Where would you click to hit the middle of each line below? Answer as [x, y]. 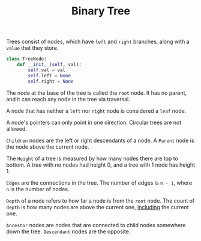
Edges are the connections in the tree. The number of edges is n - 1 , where [99, 183]
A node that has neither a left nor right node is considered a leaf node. [96, 111]
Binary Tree [101, 11]
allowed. [16, 129]
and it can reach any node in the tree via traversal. [68, 99]
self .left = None [49, 76]
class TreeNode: [26, 59]
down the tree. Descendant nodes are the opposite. [68, 231]
